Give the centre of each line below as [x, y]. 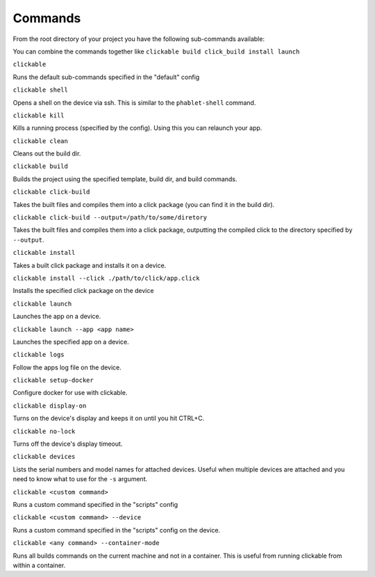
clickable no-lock [44, 431]
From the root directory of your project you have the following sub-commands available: [139, 39]
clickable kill [39, 115]
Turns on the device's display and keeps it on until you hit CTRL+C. [109, 418]
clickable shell [41, 90]
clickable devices [44, 457]
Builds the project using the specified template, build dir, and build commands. [125, 179]
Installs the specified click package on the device [83, 291]
